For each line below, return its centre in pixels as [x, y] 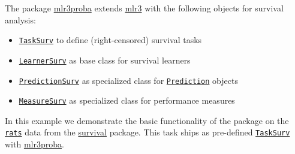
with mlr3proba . [34, 144]
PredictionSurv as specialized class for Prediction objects [128, 80]
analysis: [20, 19]
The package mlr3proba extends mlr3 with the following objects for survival [144, 8]
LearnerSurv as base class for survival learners [105, 60]
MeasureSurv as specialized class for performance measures [127, 100]
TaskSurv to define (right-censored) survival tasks [110, 40]
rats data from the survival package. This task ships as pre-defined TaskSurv [147, 132]
